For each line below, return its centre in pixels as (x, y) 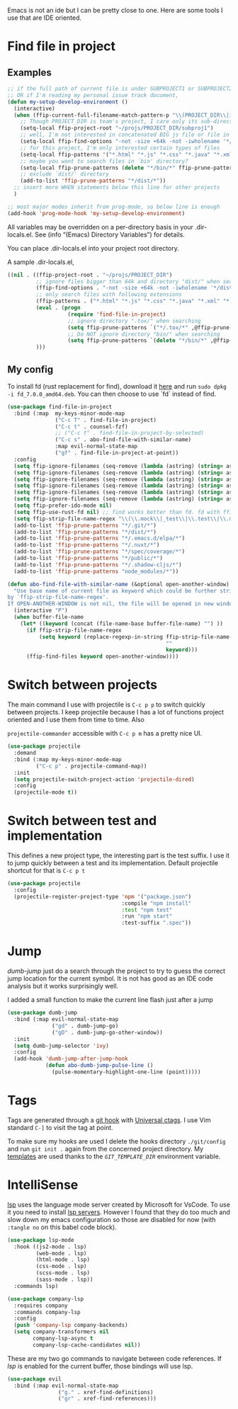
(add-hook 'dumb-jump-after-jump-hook (71, 1059)
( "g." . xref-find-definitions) (106, 1392)
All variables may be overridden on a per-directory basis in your (100, 227)
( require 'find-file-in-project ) (117, 314)
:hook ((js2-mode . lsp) (50, 1247)
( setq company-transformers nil (62, 1332)
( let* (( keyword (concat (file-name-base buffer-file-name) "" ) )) (121, 623)
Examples (29, 73)
